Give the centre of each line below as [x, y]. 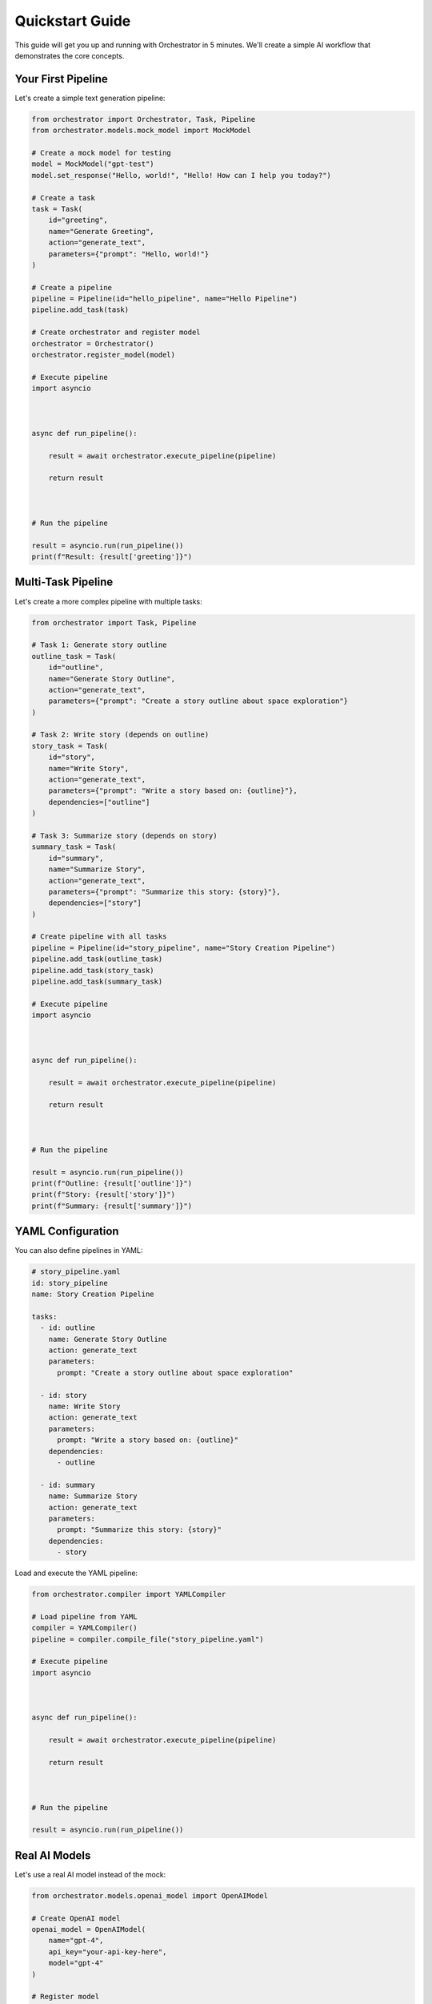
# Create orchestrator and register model [116, 332]
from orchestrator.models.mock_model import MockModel [141, 131]
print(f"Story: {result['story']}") [104, 1195]
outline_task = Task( [74, 656]
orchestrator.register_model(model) [104, 355]
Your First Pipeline [61, 79]
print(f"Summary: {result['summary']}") [112, 1206]
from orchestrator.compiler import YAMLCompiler [129, 1594]
